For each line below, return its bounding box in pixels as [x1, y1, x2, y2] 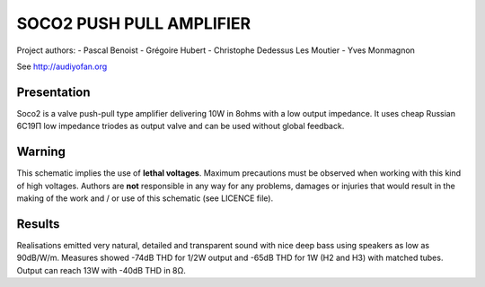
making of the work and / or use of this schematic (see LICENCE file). [16, 193, 274, 204]
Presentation [16, 84, 91, 100]
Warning [16, 144, 66, 160]
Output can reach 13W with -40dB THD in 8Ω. [16, 265, 186, 275]
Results [16, 216, 60, 231]
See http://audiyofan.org [16, 61, 108, 72]
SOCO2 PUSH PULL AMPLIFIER [16, 13, 251, 33]
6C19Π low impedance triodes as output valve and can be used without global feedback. [16, 121, 345, 132]
